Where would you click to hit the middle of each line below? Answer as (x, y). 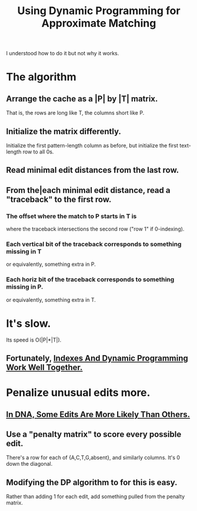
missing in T (24, 251)
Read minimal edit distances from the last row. (93, 170)
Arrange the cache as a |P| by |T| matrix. (82, 98)
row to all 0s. (38, 152)
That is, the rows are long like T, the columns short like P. (75, 113)
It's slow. (29, 323)
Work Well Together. (44, 368)
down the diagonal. (29, 464)
